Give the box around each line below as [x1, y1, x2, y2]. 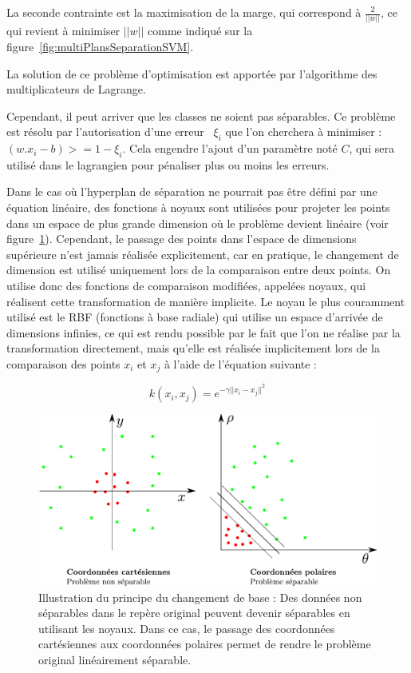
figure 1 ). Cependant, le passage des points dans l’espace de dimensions [6, 230, 357, 247]
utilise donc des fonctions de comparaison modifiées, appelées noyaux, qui [6, 277, 366, 294]
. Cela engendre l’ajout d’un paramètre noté [122, 140, 338, 157]
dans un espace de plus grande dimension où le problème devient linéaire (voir [6, 214, 389, 231]
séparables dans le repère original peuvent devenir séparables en [38, 604, 350, 621]
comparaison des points [6, 356, 121, 372]
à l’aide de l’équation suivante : [164, 356, 317, 372]
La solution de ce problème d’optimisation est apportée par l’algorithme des [6, 65, 377, 82]
